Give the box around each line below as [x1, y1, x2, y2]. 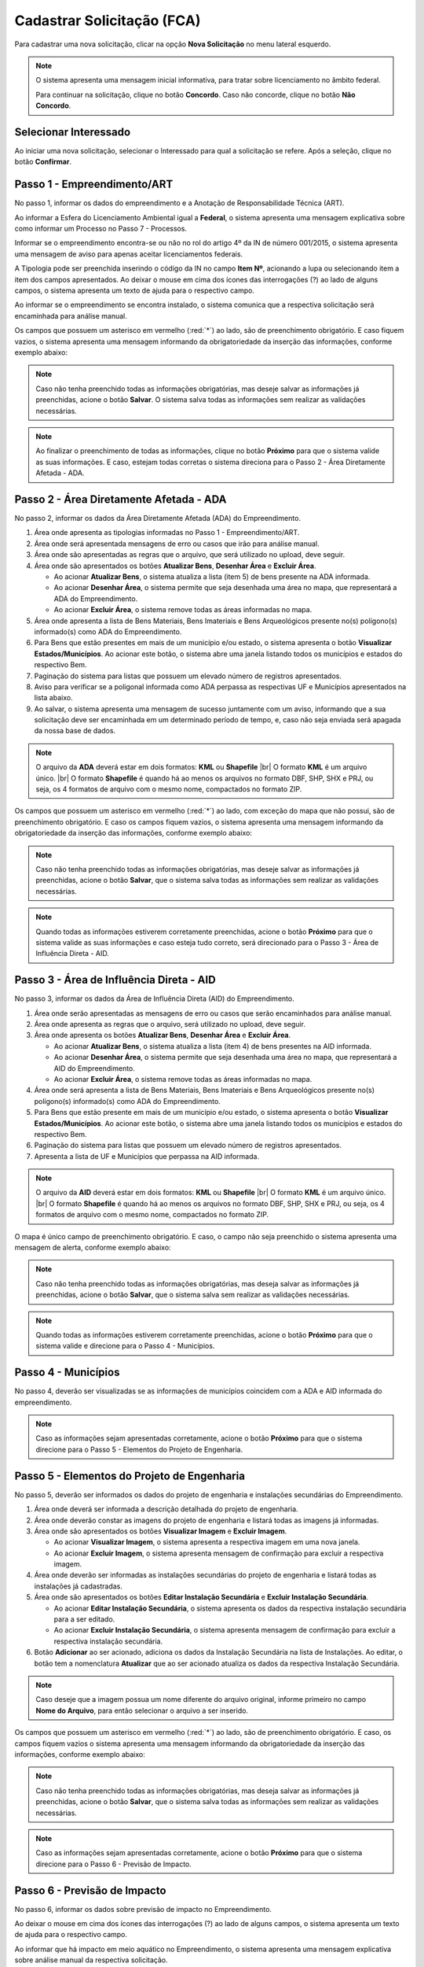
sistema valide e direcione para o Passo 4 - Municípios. [35, 1341, 215, 1351]
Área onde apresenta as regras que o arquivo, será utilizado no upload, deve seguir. [34, 1020, 306, 1028]
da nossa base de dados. [34, 726, 116, 736]
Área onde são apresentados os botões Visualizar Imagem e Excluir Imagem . [34, 1526, 287, 1536]
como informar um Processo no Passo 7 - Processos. [14, 224, 188, 234]
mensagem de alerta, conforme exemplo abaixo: [14, 1243, 172, 1253]
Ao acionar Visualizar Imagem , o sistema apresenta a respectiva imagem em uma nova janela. [53, 1537, 360, 1547]
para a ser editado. [53, 1615, 115, 1624]
